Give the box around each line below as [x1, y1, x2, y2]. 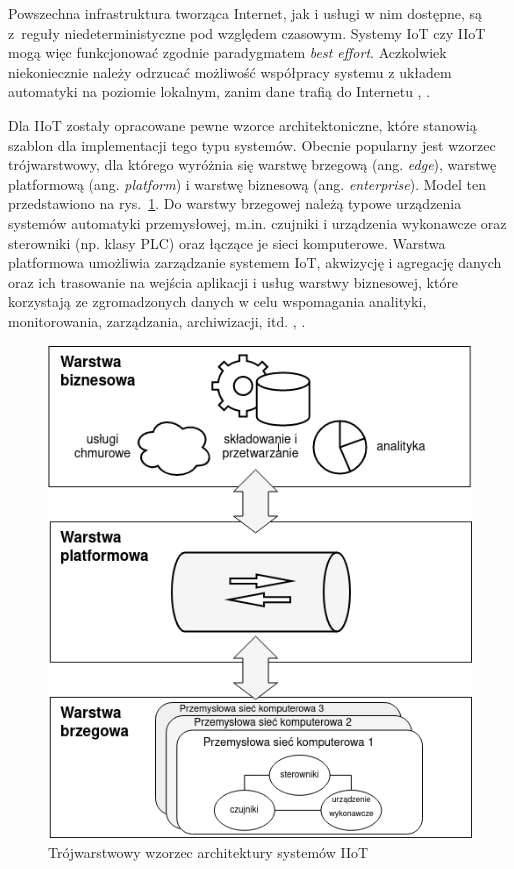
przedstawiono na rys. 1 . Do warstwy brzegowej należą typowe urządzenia [8, 193, 462, 214]
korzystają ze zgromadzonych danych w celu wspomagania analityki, [8, 291, 427, 312]
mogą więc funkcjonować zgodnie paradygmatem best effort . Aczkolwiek [8, 42, 447, 63]
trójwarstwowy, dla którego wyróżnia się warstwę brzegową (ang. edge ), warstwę [8, 154, 497, 175]
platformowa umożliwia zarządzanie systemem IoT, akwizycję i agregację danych [8, 252, 502, 273]
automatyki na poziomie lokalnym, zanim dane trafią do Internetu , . [8, 81, 431, 102]
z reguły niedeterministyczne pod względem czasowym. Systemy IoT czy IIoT [8, 22, 486, 43]
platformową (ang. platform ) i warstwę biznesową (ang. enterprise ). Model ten [8, 173, 486, 194]
